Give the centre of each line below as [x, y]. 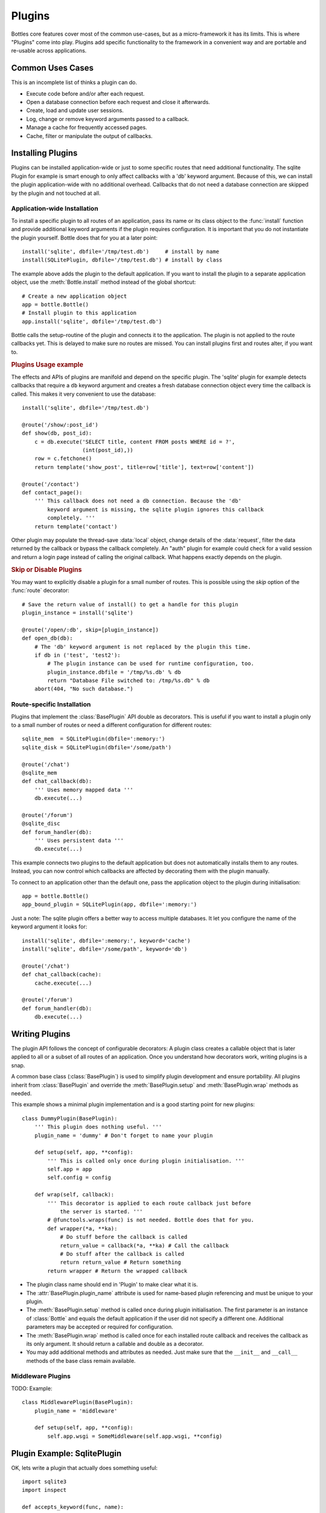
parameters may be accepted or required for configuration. [100, 1327]
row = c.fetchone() [63, 459]
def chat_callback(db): [57, 781]
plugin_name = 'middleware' [76, 1411]
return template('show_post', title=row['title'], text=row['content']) [144, 467]
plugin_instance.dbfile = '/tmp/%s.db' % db [114, 672]
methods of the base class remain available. [81, 1360]
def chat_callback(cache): [62, 975]
